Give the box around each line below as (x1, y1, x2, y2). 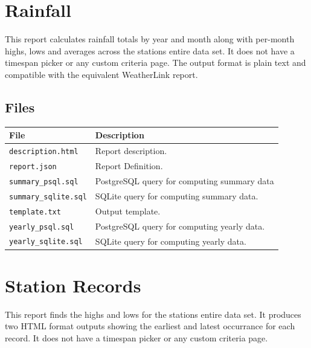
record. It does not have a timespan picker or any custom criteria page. (5, 331, 268, 344)
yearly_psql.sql (9, 222, 74, 231)
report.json (9, 162, 57, 171)
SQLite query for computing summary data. (95, 189, 258, 202)
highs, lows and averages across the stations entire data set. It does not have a (5, 44, 295, 57)
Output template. (95, 204, 161, 217)
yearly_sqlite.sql (9, 237, 83, 246)
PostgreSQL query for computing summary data (95, 174, 274, 187)
